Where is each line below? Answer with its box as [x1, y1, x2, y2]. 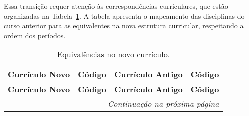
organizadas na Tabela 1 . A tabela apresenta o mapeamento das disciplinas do [4, 10, 245, 21]
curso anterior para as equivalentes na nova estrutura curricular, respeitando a [4, 20, 244, 31]
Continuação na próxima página [107, 98, 219, 110]
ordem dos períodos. [4, 30, 66, 40]
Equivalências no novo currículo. [57, 48, 170, 60]
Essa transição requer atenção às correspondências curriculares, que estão [4, 1, 228, 11]
